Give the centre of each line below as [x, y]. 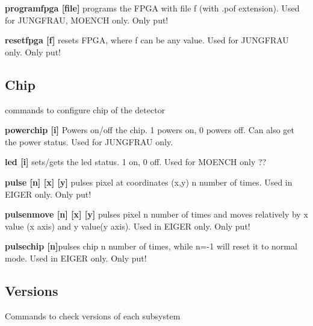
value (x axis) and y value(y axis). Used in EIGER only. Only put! [128, 226]
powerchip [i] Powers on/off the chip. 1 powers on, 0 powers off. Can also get [150, 130]
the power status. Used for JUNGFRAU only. [89, 141]
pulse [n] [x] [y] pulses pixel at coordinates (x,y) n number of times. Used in [149, 182]
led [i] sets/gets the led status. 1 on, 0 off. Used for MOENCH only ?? [136, 162]
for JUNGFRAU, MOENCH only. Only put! [87, 20]
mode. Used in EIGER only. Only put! [76, 258]
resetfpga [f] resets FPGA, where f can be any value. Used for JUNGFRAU [147, 40]
